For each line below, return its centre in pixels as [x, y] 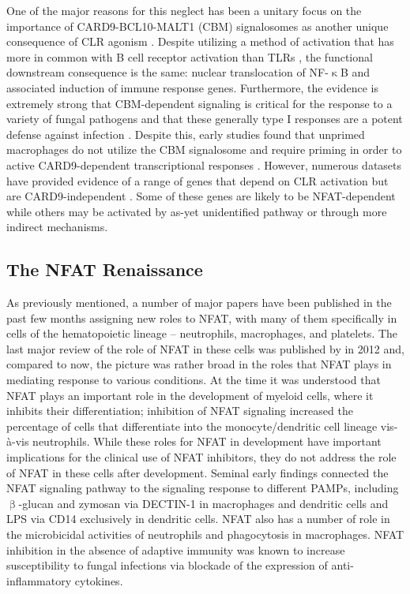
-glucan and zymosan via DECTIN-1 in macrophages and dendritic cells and [203, 503]
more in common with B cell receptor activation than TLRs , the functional [190, 56]
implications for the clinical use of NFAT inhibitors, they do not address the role [201, 457]
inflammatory [39, 580]
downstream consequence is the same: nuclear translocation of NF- [167, 72]
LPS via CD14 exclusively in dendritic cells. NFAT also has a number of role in [198, 519]
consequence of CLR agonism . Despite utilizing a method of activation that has [200, 41]
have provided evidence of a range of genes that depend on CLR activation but [197, 180]
